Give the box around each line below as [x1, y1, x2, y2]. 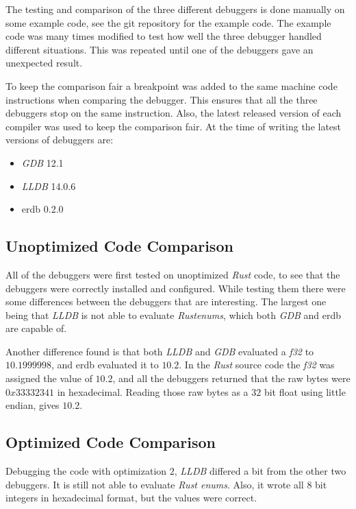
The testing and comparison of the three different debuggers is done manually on [5, 2, 345, 16]
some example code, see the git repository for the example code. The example [5, 15, 331, 29]
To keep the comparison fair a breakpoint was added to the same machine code [5, 78, 338, 93]
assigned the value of [5, 371, 92, 386]
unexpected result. [5, 56, 83, 70]
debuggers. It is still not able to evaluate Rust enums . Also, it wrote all [5, 477, 304, 491]
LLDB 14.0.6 [21, 178, 76, 193]
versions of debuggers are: [5, 132, 114, 147]
